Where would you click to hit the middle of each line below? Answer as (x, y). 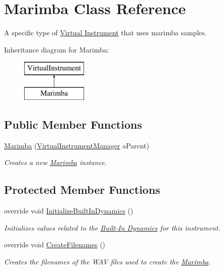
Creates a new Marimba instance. (56, 162)
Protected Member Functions (82, 190)
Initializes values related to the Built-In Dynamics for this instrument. (112, 227)
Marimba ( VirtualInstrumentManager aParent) (77, 145)
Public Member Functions (73, 124)
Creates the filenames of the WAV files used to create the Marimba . (107, 261)
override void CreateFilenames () (55, 245)
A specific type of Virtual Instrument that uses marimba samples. (105, 33)
